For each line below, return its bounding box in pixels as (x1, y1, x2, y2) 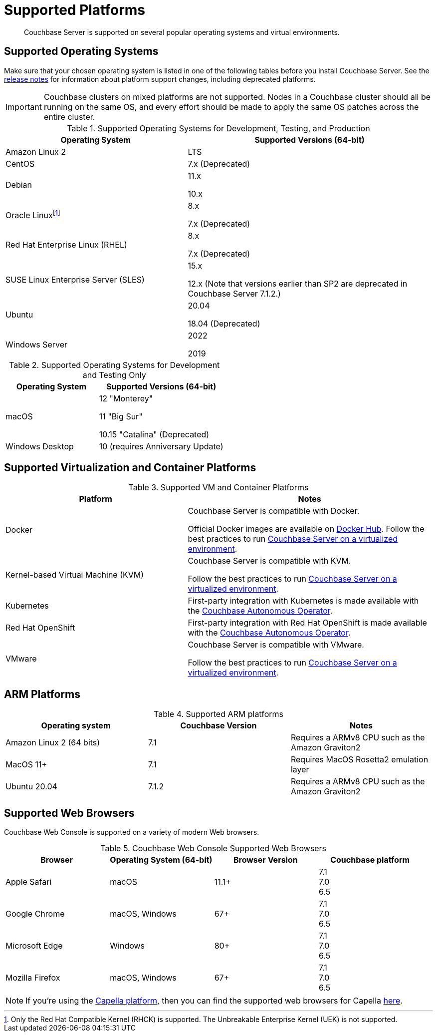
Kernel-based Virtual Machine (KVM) (5, 570, 144, 580)
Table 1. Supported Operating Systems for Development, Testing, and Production (67, 123, 370, 133)
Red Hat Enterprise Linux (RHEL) (5, 239, 127, 250)
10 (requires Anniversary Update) (99, 441, 223, 451)
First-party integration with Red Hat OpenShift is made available (188, 618, 427, 628)
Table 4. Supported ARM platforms (153, 709, 283, 719)
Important (5, 101, 42, 112)
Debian (5, 179, 32, 190)
